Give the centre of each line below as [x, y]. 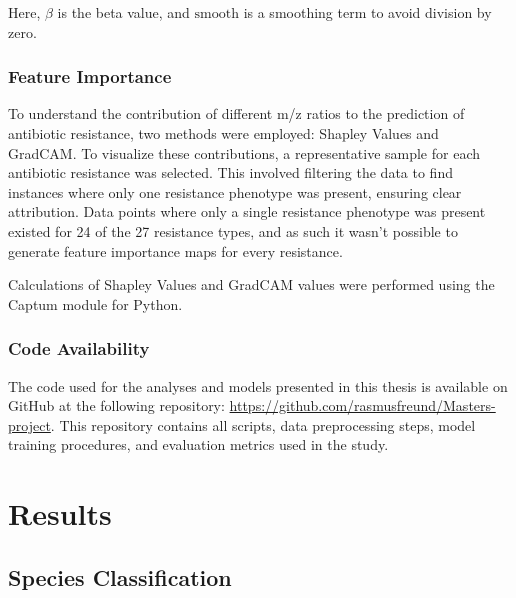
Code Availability [79, 348]
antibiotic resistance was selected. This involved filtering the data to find [230, 172]
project [29, 424]
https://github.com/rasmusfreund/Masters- [362, 405]
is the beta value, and [123, 12]
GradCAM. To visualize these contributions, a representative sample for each [244, 152]
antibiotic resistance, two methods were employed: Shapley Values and [223, 133]
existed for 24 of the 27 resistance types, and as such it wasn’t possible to [233, 230]
